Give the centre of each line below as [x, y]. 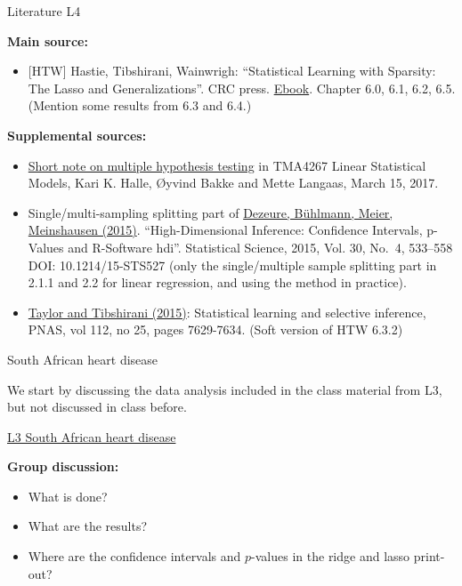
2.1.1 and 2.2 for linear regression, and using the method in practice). [217, 282]
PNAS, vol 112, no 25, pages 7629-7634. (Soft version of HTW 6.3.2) [215, 329]
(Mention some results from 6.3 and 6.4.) [140, 105]
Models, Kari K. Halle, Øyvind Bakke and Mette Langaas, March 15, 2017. [233, 183]
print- [429, 556]
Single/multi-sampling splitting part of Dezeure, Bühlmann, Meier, [211, 212]
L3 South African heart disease [92, 436]
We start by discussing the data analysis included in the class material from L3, [225, 389]
